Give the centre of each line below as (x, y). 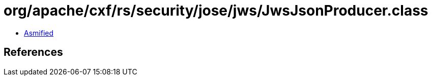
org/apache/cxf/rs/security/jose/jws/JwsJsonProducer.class (216, 11)
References (33, 52)
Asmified (39, 33)
